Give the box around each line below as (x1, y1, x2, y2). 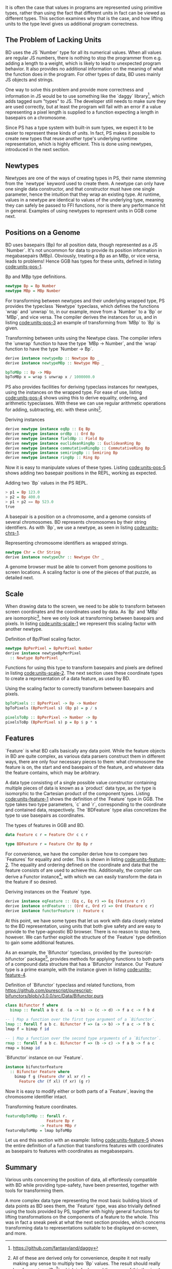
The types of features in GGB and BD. (5, 822, 84, 828)
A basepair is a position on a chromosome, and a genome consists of (5, 513, 152, 520)
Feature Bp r (46, 1118, 74, 1124)
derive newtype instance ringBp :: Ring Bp (5, 455, 100, 461)
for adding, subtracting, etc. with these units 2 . (5, 406, 102, 413)
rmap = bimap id (5, 1045, 40, 1051)
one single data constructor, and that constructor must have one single (5, 186, 155, 192)
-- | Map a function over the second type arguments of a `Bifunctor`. (5, 1036, 161, 1041)
